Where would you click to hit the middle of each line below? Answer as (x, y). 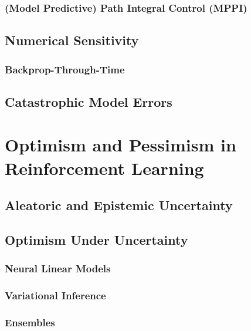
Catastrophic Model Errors (89, 101)
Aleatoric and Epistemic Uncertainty (119, 205)
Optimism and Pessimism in (121, 145)
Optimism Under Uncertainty (96, 239)
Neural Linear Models (58, 268)
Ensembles (30, 322)
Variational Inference (55, 295)
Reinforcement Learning (104, 168)
